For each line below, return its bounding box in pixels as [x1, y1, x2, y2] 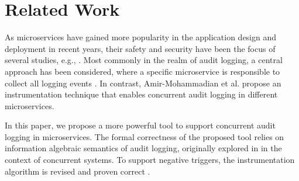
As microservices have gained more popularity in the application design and [5, 31, 277, 43]
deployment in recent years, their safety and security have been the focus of [5, 42, 276, 54]
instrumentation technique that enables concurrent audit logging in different [5, 88, 278, 100]
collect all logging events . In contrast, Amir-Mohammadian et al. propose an [5, 76, 281, 89]
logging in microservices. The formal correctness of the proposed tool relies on [5, 130, 284, 142]
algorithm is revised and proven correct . [5, 165, 150, 177]
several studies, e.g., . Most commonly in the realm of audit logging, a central [5, 54, 283, 66]
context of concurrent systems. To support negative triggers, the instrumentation [5, 154, 295, 166]
